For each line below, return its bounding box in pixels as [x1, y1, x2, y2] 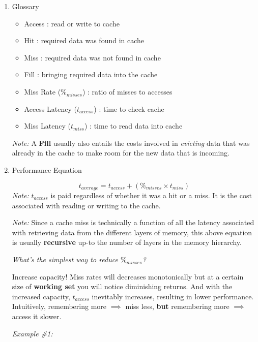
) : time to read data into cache [84, 120, 183, 131]
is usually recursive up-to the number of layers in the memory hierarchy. [12, 237, 242, 247]
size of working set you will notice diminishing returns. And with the [12, 281, 233, 292]
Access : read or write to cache [24, 18, 120, 28]
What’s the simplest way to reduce [12, 254, 118, 264]
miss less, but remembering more [125, 301, 230, 312]
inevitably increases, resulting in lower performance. [92, 291, 254, 301]
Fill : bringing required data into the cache [24, 69, 158, 80]
